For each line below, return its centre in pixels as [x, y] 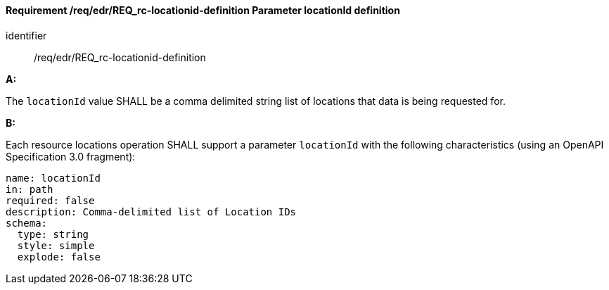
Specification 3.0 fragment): [71, 156]
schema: [27, 223]
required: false [50, 200]
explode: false [59, 257]
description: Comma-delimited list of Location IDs [151, 212]
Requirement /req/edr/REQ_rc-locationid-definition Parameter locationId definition [203, 10]
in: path [30, 189]
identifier [26, 35]
